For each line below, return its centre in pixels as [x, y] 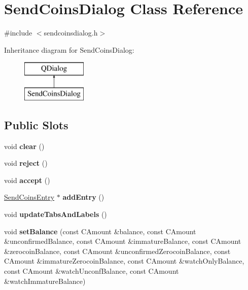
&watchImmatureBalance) [45, 281]
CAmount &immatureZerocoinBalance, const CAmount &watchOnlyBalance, [124, 261]
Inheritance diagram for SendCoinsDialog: [69, 49]
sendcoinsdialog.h [71, 33]
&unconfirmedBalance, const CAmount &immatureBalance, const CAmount [123, 241]
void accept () [27, 180]
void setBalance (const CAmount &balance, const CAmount [100, 231]
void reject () [26, 163]
